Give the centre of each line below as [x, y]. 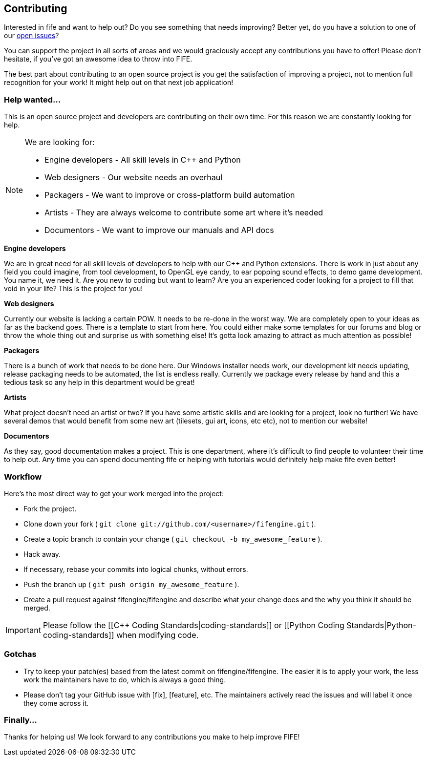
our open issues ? [32, 36]
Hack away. [42, 554]
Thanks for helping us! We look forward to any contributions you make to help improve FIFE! [152, 737]
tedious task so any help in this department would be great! [99, 382]
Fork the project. [50, 508]
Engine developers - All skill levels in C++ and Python [143, 160]
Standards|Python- [381, 625]
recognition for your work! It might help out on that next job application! [119, 83]
